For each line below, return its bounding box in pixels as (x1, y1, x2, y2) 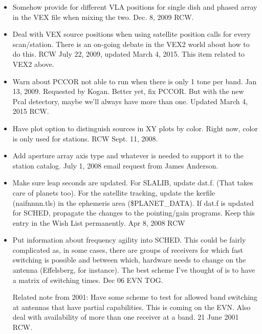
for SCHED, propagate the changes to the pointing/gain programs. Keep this (12, 207, 255, 218)
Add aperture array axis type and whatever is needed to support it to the (12, 150, 244, 161)
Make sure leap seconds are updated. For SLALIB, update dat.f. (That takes (12, 177, 253, 188)
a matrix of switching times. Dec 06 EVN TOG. (12, 274, 163, 285)
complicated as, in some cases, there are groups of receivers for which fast (12, 244, 244, 255)
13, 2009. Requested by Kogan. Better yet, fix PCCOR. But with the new (12, 86, 244, 97)
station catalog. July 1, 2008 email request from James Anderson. (12, 160, 219, 171)
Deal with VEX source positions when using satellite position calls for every (12, 29, 251, 39)
